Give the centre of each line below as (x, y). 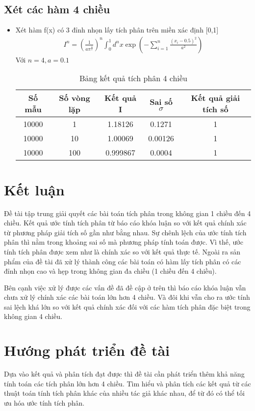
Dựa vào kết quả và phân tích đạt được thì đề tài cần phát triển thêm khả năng (124, 374)
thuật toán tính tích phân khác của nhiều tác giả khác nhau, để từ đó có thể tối (124, 393)
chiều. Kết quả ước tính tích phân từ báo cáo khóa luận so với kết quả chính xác (125, 223)
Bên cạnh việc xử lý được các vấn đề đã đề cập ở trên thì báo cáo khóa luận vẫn (125, 287)
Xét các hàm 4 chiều (57, 9)
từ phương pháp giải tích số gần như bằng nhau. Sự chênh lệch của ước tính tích (125, 232)
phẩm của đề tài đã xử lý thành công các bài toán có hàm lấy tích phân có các (123, 261)
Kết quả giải (216, 98)
